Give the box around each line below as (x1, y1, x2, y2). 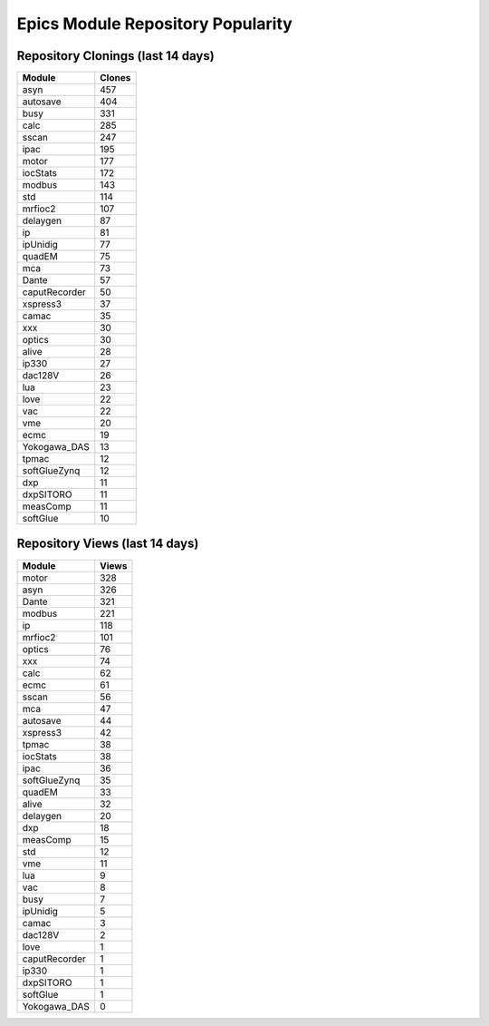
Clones (100, 72, 131, 84)
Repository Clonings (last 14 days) (16, 48, 215, 64)
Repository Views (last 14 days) (16, 536, 199, 552)
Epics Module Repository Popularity (16, 14, 293, 34)
